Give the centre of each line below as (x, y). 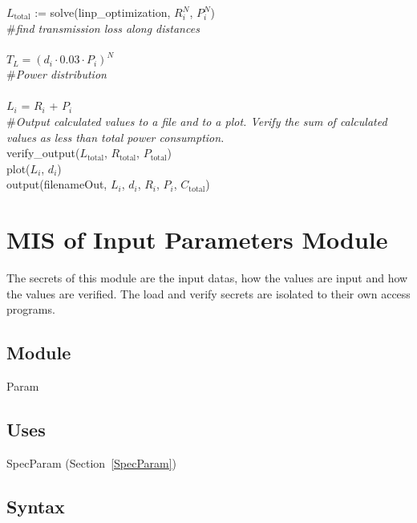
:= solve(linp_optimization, (103, 12)
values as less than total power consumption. (115, 137)
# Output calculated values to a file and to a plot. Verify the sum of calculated (197, 122)
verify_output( (43, 153)
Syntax (36, 506)
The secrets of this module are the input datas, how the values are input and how (207, 278)
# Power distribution (57, 74)
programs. (31, 309)
